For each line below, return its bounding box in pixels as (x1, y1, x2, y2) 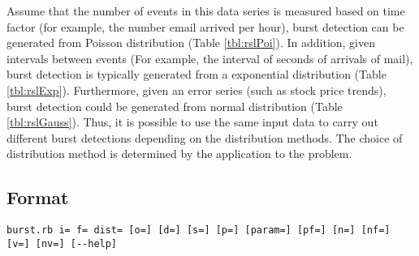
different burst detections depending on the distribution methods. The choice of (6, 129, 403, 146)
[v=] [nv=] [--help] (6, 237, 118, 250)
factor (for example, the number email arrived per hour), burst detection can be (6, 18, 404, 35)
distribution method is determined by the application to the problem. (6, 145, 352, 162)
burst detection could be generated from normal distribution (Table (6, 97, 343, 114)
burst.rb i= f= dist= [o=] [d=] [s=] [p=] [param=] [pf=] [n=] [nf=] (6, 224, 391, 237)
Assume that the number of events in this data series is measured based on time (6, 2, 405, 19)
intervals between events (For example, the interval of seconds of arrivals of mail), (6, 49, 413, 66)
